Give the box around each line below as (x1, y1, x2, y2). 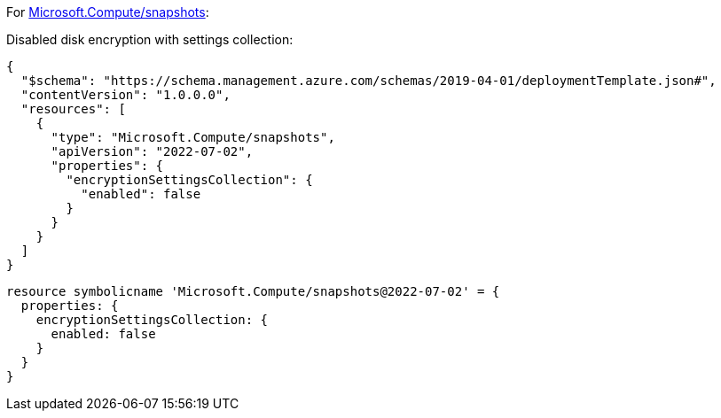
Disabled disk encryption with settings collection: (6, 32, 294, 47)
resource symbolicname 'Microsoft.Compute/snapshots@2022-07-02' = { (6, 284, 500, 298)
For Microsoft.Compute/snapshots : (6, 4, 209, 19)
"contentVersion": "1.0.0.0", (20, 88, 231, 102)
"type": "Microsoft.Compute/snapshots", (51, 130, 335, 144)
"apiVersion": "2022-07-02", (51, 144, 254, 159)
